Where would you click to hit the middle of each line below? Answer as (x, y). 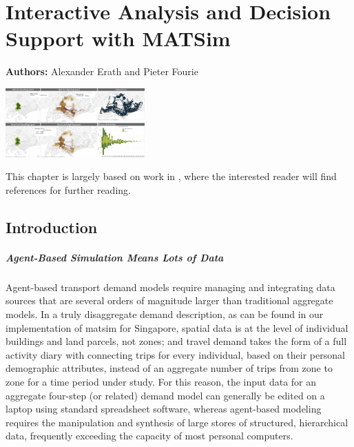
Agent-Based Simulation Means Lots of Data (115, 257)
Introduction (52, 227)
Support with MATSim (118, 38)
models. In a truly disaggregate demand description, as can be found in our (165, 314)
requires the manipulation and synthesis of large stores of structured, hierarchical (177, 422)
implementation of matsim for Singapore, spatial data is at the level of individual (177, 327)
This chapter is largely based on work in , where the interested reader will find (171, 176)
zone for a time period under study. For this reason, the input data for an (161, 381)
